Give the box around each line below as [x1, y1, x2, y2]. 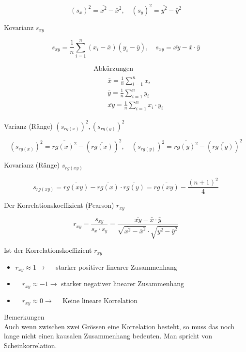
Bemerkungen [4, 312, 45, 322]
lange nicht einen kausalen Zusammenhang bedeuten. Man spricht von [4, 331, 213, 341]
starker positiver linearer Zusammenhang [56, 261, 177, 272]
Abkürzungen [93, 65, 133, 73]
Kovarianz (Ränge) [4, 160, 60, 170]
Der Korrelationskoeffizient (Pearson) [4, 200, 114, 210]
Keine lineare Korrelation [62, 295, 138, 305]
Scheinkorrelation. [4, 340, 57, 350]
